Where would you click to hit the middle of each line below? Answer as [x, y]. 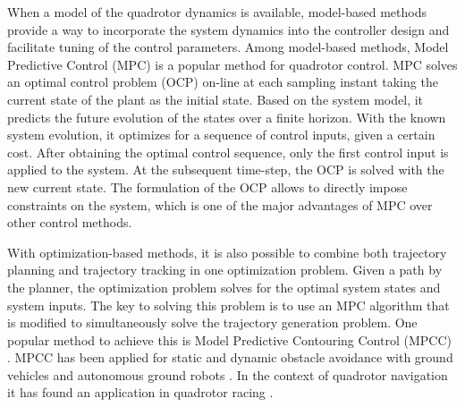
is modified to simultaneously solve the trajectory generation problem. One [212, 322]
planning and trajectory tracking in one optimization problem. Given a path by [225, 270]
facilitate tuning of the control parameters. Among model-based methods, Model [228, 47]
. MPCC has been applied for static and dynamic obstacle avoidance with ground [230, 357]
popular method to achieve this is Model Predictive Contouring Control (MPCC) [229, 339]
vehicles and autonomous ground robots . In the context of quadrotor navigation [228, 374]
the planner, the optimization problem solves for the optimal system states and [224, 287]
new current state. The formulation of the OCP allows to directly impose [207, 187]
